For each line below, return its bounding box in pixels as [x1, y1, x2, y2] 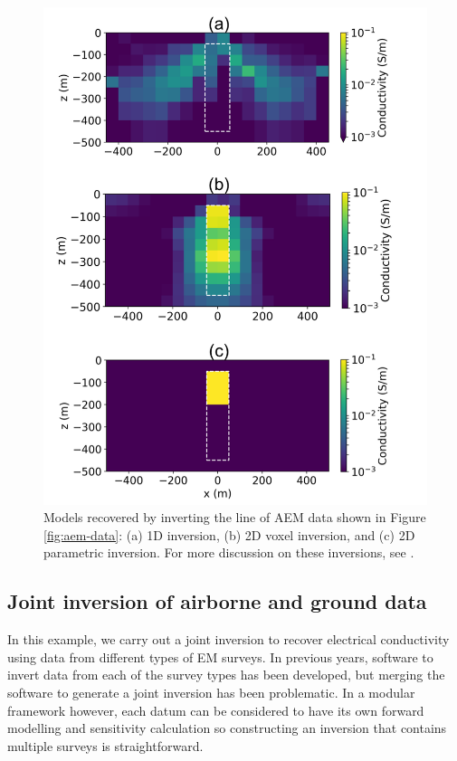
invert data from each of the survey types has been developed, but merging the [7, 665, 445, 684]
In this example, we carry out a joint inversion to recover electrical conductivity [7, 630, 450, 649]
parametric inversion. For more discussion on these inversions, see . [43, 543, 414, 562]
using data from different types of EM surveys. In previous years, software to [7, 647, 433, 666]
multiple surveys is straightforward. [7, 736, 204, 755]
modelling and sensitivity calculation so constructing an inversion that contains [7, 718, 447, 737]
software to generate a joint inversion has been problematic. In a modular [7, 682, 415, 701]
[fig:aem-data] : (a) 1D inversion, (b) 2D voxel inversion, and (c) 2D [43, 525, 415, 544]
